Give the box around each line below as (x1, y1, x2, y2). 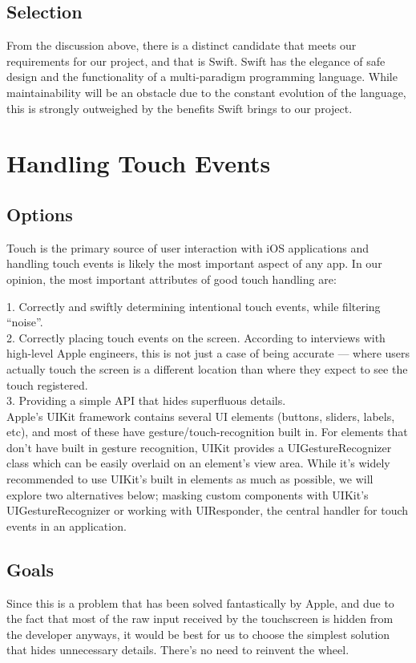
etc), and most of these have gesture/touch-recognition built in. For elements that (6, 423, 408, 440)
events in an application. (6, 517, 127, 534)
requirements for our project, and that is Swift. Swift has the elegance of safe (6, 52, 386, 69)
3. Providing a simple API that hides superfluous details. (6, 392, 286, 409)
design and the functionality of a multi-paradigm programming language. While (6, 68, 398, 85)
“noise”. (6, 313, 43, 330)
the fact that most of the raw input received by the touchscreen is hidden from (6, 610, 394, 627)
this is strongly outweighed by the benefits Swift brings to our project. (6, 99, 353, 116)
